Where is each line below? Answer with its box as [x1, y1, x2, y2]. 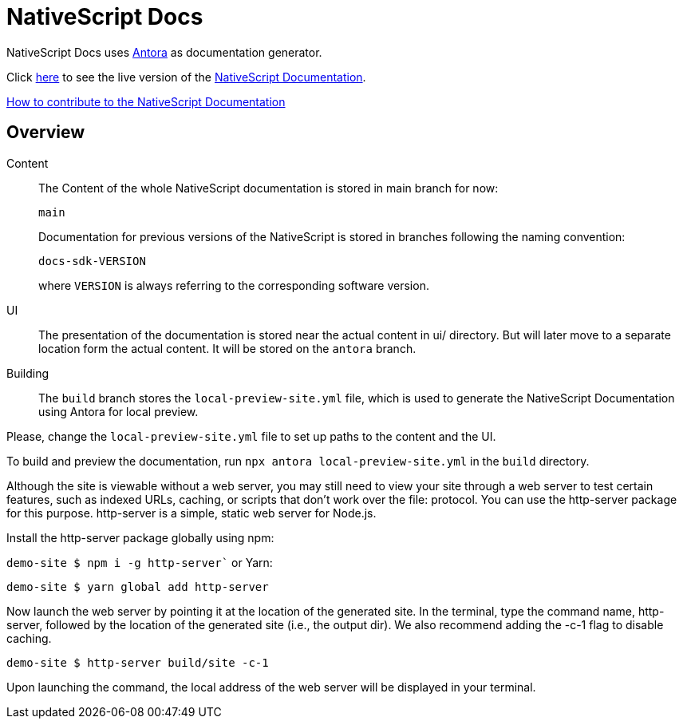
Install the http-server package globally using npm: [6, 530, 274, 545]
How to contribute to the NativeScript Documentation [6, 94, 286, 109]
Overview [6, 122, 85, 143]
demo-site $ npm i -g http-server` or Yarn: [6, 555, 273, 569]
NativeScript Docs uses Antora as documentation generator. [6, 45, 322, 59]
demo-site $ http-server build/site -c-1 [6, 656, 269, 669]
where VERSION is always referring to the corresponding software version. [38, 278, 429, 292]
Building [6, 366, 49, 380]
